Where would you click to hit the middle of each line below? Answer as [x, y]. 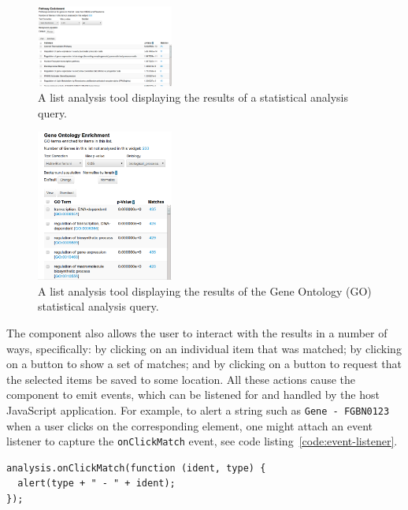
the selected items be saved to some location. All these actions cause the [181, 379]
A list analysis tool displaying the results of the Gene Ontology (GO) [205, 290]
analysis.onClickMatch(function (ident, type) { [136, 468]
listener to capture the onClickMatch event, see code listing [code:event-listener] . [202, 441]
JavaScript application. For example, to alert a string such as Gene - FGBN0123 [198, 409]
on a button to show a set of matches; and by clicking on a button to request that [204, 364]
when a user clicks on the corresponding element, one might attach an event [190, 425]
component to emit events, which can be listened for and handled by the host [193, 395]
